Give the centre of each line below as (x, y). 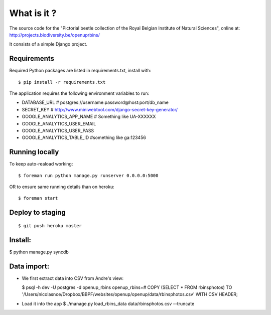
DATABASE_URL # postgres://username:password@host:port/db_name (95, 102)
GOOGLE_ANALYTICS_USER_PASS (58, 130)
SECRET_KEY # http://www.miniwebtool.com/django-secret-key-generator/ (100, 109)
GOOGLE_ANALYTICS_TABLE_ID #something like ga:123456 (84, 137)
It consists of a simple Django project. (48, 44)
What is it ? (33, 13)
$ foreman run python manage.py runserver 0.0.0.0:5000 (88, 175)
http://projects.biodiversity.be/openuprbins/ (55, 35)
